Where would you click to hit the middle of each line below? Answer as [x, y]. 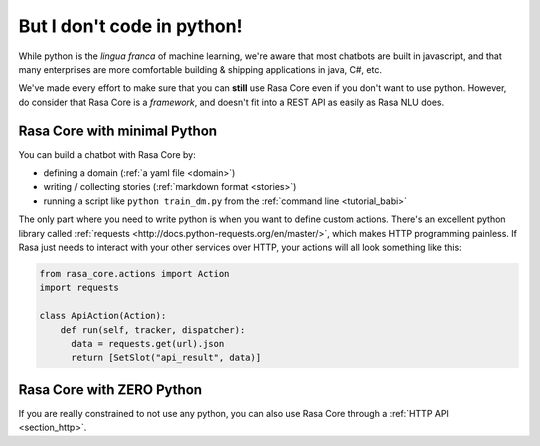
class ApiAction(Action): [103, 316]
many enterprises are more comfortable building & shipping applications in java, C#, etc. [200, 69]
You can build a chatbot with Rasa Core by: [107, 154]
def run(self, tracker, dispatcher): [153, 329]
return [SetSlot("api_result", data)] [166, 358]
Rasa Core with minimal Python [118, 130]
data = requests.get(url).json [148, 343]
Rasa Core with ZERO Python [110, 389]
